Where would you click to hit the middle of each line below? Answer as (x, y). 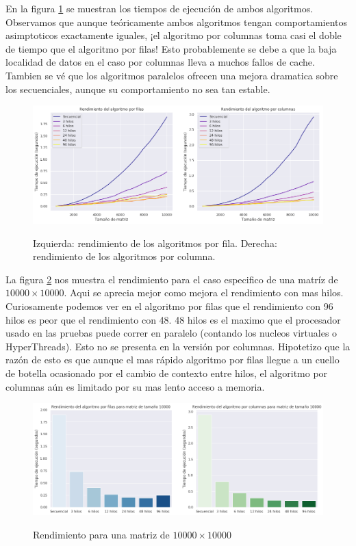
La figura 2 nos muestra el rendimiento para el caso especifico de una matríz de (172, 279)
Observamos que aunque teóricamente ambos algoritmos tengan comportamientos (177, 22)
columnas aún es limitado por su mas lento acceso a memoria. (135, 386)
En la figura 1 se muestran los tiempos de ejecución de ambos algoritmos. (160, 8)
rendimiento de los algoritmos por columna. (124, 256)
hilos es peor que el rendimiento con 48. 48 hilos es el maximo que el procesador (173, 319)
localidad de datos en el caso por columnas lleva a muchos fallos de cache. (160, 62)
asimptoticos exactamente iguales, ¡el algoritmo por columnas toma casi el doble (174, 35)
